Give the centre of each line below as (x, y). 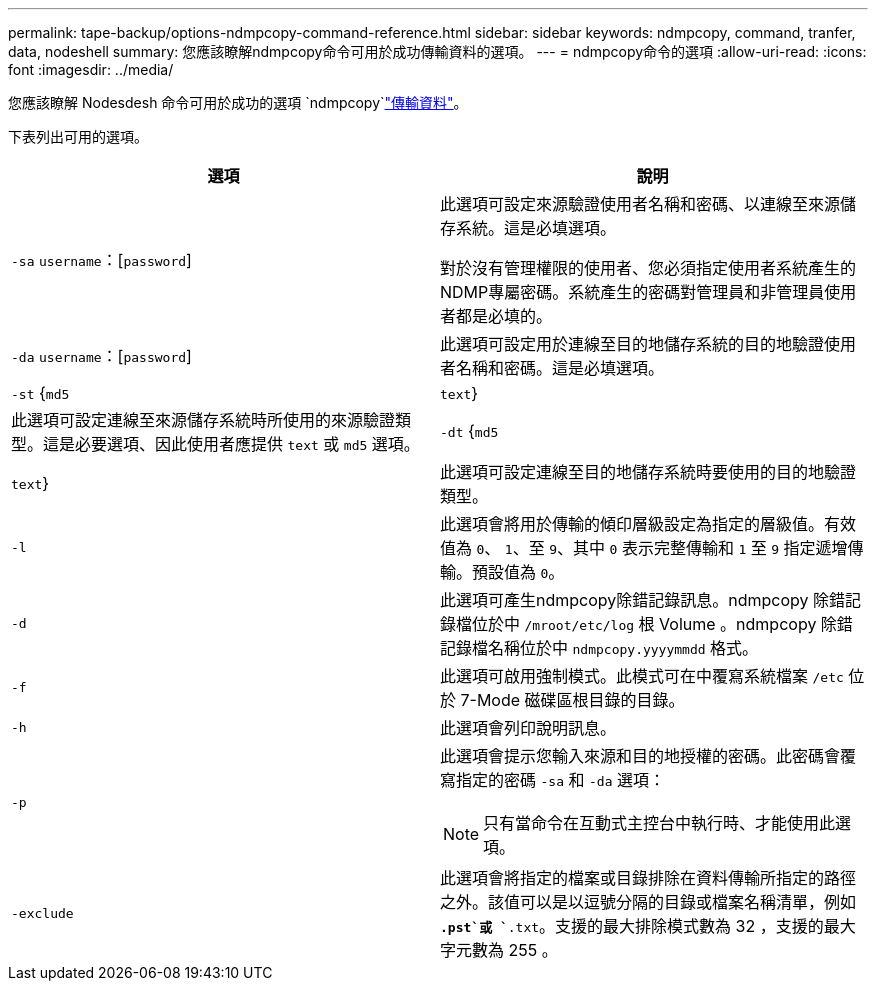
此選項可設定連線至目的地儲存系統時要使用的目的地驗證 (648, 472)
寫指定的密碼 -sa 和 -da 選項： (553, 780)
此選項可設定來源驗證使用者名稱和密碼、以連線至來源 (640, 204)
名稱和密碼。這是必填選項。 (560, 368)
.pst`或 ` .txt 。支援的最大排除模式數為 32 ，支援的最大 (648, 926)
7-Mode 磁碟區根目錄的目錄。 (572, 700)
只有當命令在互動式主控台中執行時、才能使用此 (659, 823)
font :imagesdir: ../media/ (91, 69)
